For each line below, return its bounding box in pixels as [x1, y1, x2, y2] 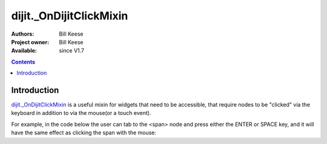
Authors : [11, 30, 35, 38]
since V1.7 [59, 47, 85, 54]
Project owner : [11, 38, 50, 45]
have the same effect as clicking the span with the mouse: [11, 129, 157, 136]
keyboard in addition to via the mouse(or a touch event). [11, 110, 151, 117]
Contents [11, 58, 36, 65]
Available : [11, 47, 38, 54]
